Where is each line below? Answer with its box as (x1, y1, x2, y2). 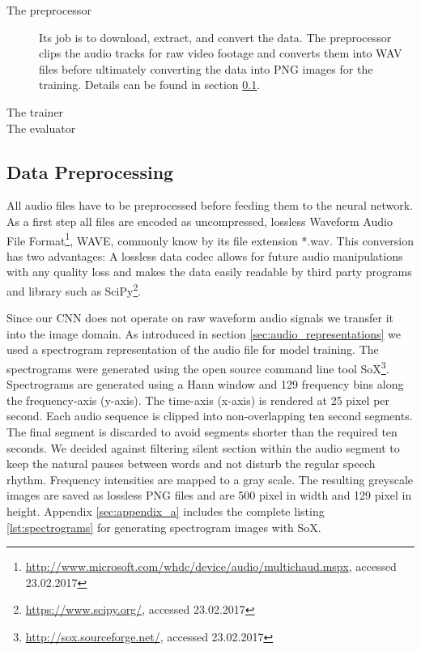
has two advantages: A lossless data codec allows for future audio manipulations (6, 247, 403, 264)
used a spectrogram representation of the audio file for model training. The (6, 341, 379, 358)
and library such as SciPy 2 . (6, 279, 142, 299)
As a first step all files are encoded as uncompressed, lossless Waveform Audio (6, 212, 393, 229)
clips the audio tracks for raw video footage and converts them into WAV (39, 45, 402, 62)
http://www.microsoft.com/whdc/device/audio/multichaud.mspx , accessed (25, 558, 397, 575)
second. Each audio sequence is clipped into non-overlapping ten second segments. (6, 407, 413, 424)
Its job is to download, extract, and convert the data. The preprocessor (39, 28, 392, 45)
